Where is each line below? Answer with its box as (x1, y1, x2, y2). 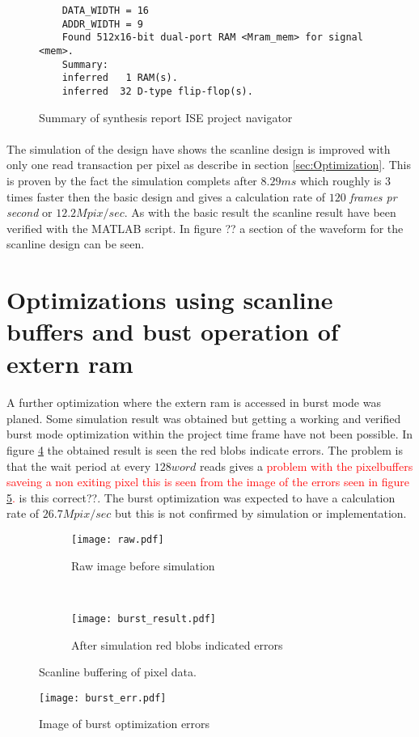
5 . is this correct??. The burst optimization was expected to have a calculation (6, 489, 396, 506)
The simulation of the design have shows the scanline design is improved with (6, 140, 391, 157)
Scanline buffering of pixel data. (39, 663, 197, 680)
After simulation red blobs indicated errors (71, 636, 283, 653)
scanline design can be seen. (6, 235, 145, 252)
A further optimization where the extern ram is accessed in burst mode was (6, 394, 381, 411)
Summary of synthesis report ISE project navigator (39, 108, 293, 125)
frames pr (349, 188, 397, 205)
